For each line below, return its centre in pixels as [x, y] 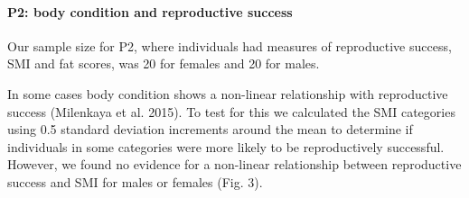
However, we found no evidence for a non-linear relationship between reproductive [234, 164]
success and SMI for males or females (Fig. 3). [135, 181]
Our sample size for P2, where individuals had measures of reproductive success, [230, 45]
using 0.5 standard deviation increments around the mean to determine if [210, 129]
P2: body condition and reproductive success [150, 11]
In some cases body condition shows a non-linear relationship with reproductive [228, 93]
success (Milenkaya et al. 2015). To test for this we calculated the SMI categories [231, 111]
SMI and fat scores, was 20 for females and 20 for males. [164, 63]
